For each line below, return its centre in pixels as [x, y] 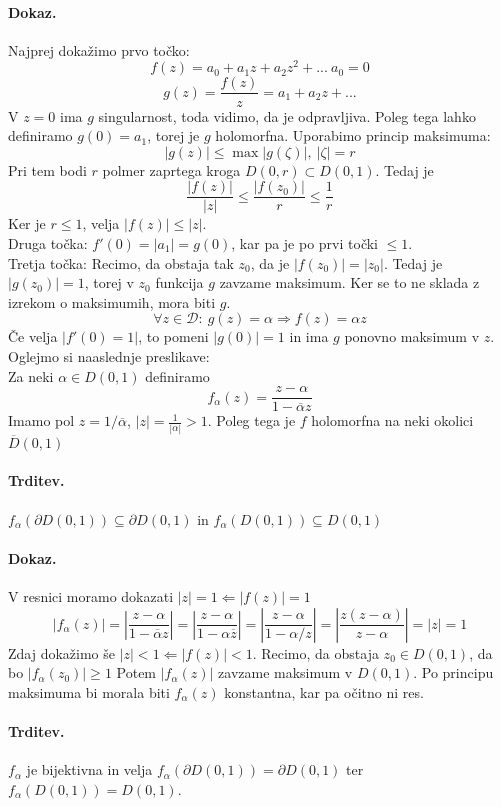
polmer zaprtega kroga [171, 169]
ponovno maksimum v [412, 336]
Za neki [31, 375]
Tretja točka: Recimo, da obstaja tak [121, 262]
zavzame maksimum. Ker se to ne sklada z [349, 282]
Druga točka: [48, 242]
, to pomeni [173, 336]
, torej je [173, 135]
